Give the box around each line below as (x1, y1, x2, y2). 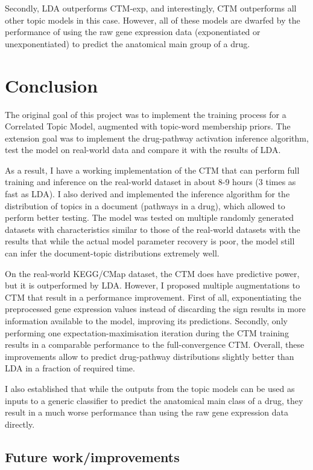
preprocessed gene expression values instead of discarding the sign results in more (5, 302, 306, 315)
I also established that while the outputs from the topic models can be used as (5, 382, 295, 394)
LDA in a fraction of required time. (5, 362, 135, 374)
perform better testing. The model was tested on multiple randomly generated (5, 211, 294, 224)
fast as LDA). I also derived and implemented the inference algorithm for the (5, 188, 290, 200)
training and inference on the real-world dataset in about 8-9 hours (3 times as (5, 175, 296, 188)
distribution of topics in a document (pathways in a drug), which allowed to (5, 199, 285, 212)
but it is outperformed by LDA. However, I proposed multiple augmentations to (5, 279, 300, 292)
